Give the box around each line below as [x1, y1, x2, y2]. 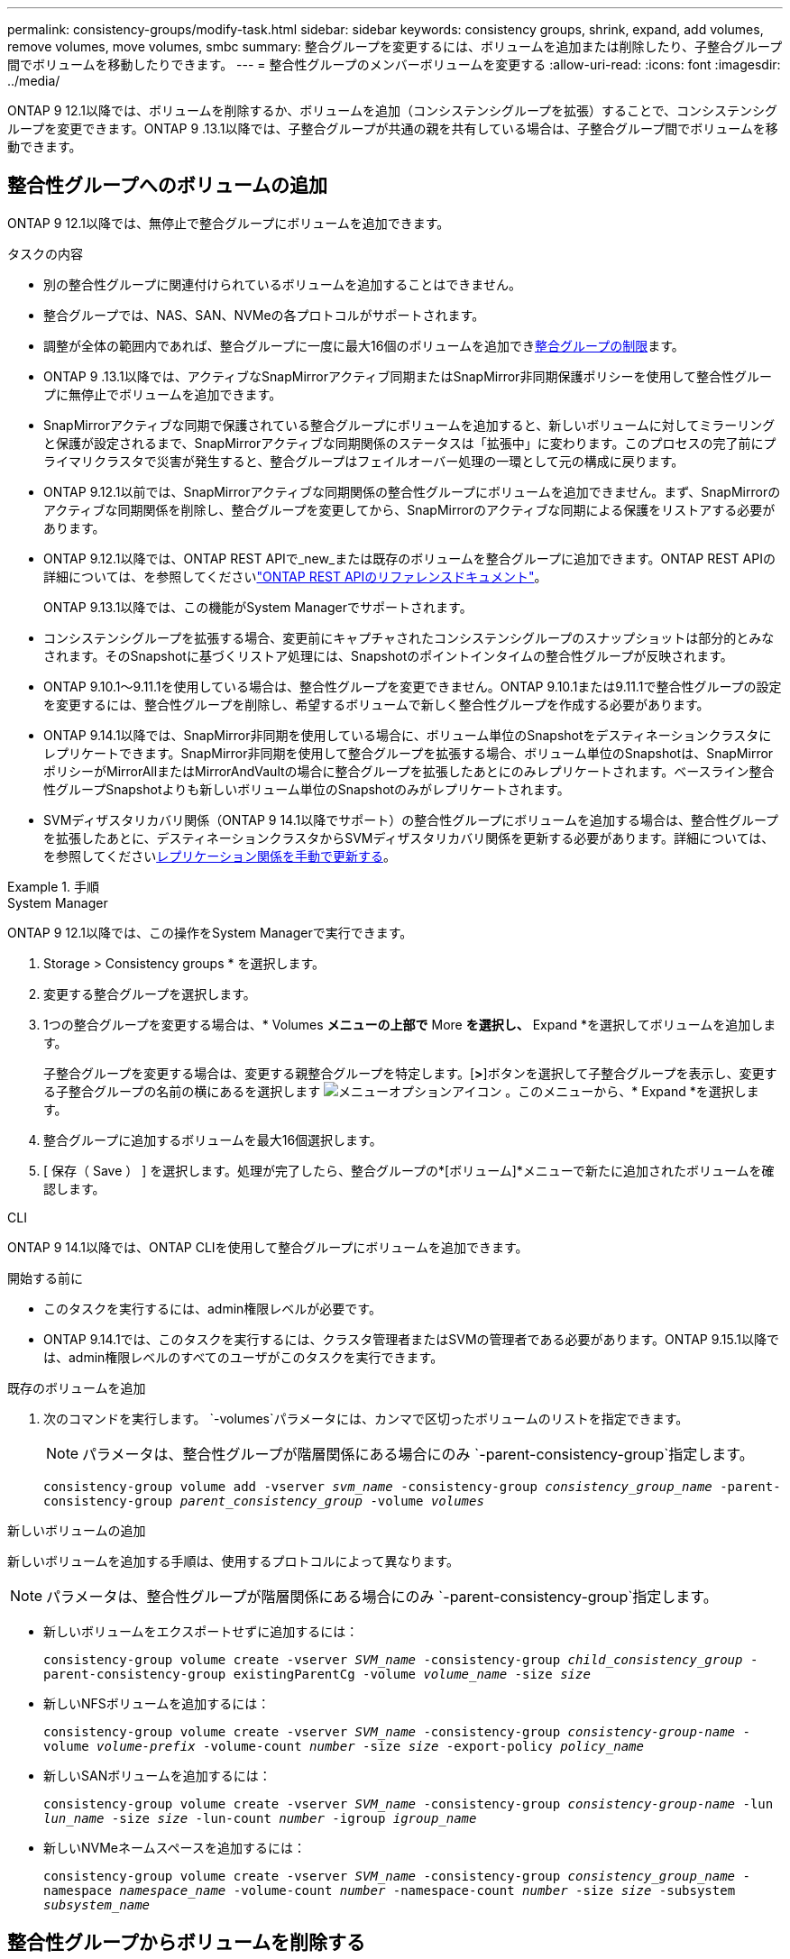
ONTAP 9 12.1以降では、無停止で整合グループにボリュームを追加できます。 [7, 215, 450, 231]
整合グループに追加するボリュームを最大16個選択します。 [43, 1131, 382, 1148]
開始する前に [7, 1269, 83, 1286]
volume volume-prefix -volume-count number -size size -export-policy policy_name [43, 1738, 644, 1753]
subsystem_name [43, 1897, 151, 1912]
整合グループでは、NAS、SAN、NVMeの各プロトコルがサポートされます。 [43, 307, 485, 323]
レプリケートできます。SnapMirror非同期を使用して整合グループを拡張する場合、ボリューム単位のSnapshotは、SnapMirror [43, 745, 774, 761]
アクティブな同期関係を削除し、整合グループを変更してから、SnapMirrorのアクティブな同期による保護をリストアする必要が [43, 501, 776, 517]
